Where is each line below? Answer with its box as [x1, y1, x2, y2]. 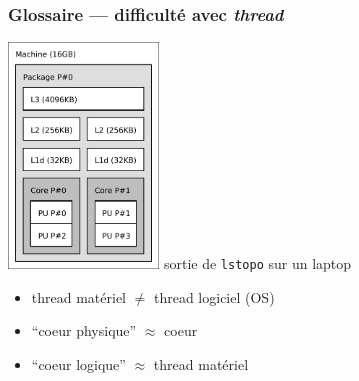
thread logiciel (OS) [153, 286, 275, 307]
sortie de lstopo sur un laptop [163, 252, 352, 273]
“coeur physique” [31, 320, 137, 341]
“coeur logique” [31, 353, 126, 374]
